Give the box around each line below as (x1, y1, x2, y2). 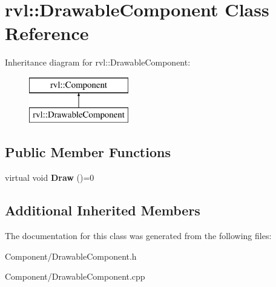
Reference (5, 21, 89, 46)
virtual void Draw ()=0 (5, 171, 94, 184)
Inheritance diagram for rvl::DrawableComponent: (5, 56, 191, 69)
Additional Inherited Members (5, 201, 200, 220)
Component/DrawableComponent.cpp (5, 270, 145, 283)
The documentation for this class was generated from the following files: (5, 229, 272, 242)
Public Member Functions (5, 143, 171, 161)
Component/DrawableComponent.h (5, 249, 137, 262)
